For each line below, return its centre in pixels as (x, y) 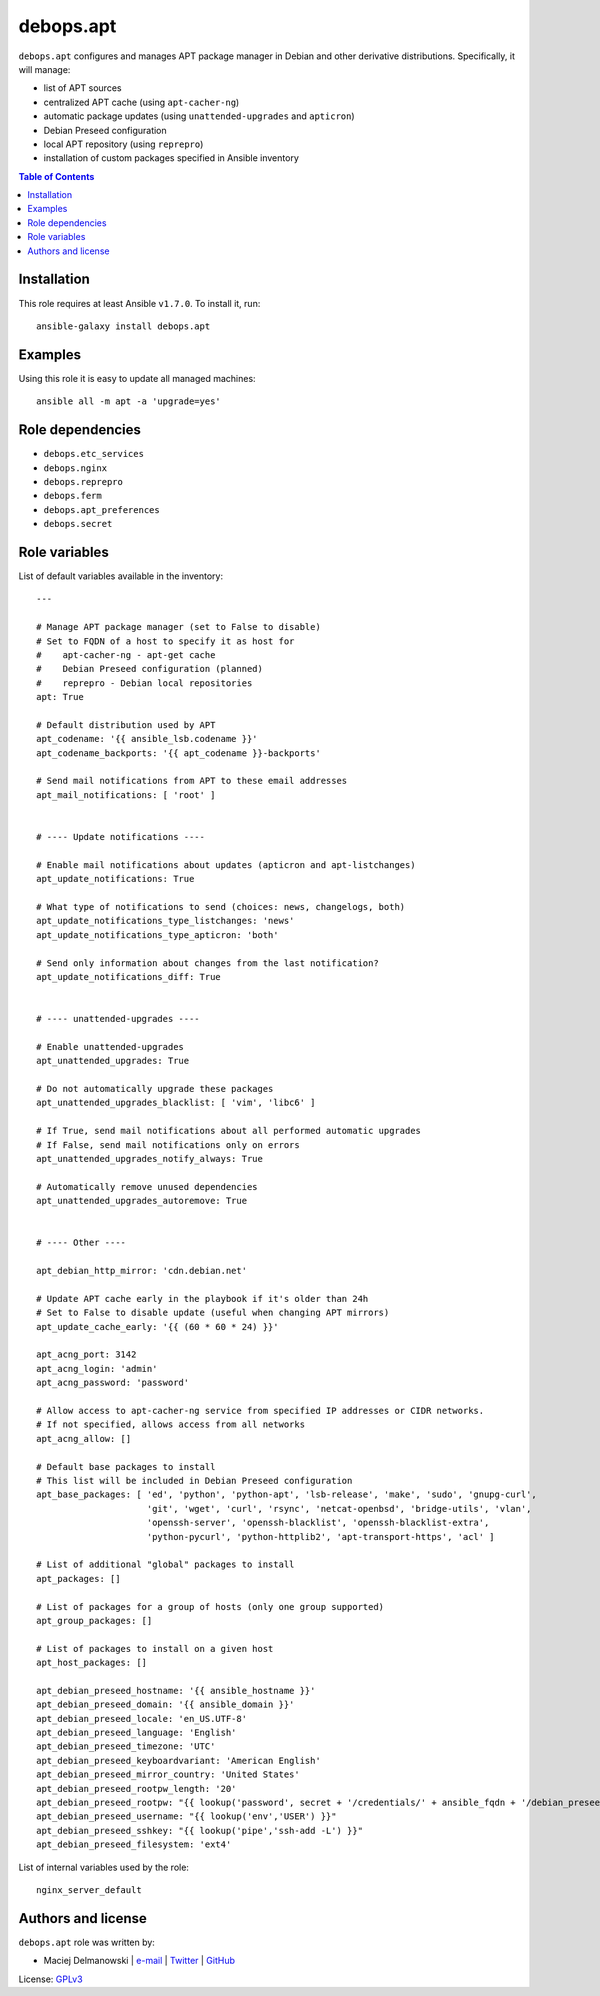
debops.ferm (72, 496)
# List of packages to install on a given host (155, 1648)
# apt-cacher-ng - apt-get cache (126, 654)
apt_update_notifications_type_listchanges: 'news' (165, 921)
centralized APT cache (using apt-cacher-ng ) (141, 102)
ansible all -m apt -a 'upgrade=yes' (129, 401)
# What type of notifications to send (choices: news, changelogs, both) (221, 906)
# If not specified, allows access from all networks (170, 1424)
